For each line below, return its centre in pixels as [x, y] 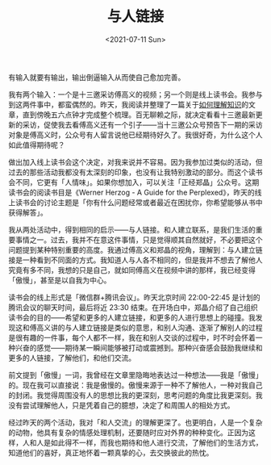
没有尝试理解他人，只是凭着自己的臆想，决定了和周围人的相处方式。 [121, 405]
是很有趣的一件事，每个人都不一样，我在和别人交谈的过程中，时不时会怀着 [132, 337]
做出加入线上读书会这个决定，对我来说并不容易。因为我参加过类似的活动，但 [135, 161]
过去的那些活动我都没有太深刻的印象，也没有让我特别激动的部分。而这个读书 [135, 172]
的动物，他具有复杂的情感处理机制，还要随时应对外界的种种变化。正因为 [128, 432]
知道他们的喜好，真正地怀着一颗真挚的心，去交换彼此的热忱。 [111, 452]
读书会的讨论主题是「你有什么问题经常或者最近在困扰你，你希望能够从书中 [139, 202]
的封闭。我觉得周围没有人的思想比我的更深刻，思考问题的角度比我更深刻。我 [135, 395]
